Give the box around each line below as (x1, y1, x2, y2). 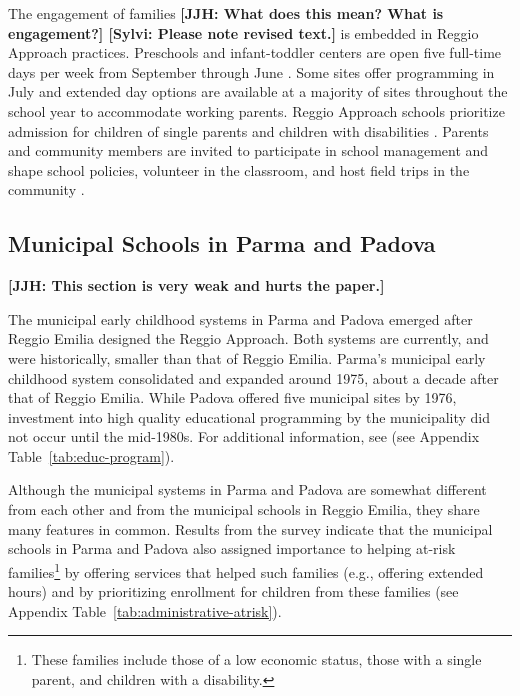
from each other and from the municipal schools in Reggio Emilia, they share (8, 499, 480, 520)
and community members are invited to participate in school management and (8, 140, 489, 161)
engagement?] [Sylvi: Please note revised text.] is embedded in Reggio (8, 22, 479, 43)
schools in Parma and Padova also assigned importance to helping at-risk (8, 538, 456, 559)
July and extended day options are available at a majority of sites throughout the (8, 81, 508, 102)
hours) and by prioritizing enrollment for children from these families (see (8, 581, 459, 602)
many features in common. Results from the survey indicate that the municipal (8, 518, 493, 539)
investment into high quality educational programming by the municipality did (8, 406, 491, 427)
